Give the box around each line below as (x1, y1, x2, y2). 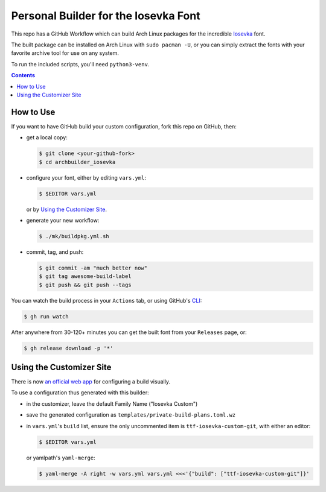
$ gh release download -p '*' (24, 344, 113, 352)
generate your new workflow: (26, 216, 100, 224)
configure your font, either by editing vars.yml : (26, 174, 146, 181)
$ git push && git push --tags (39, 281, 132, 288)
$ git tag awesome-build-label (39, 273, 132, 280)
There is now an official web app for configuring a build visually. (11, 378, 171, 385)
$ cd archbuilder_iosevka (39, 159, 116, 165)
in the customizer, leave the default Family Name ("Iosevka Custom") (26, 400, 198, 407)
